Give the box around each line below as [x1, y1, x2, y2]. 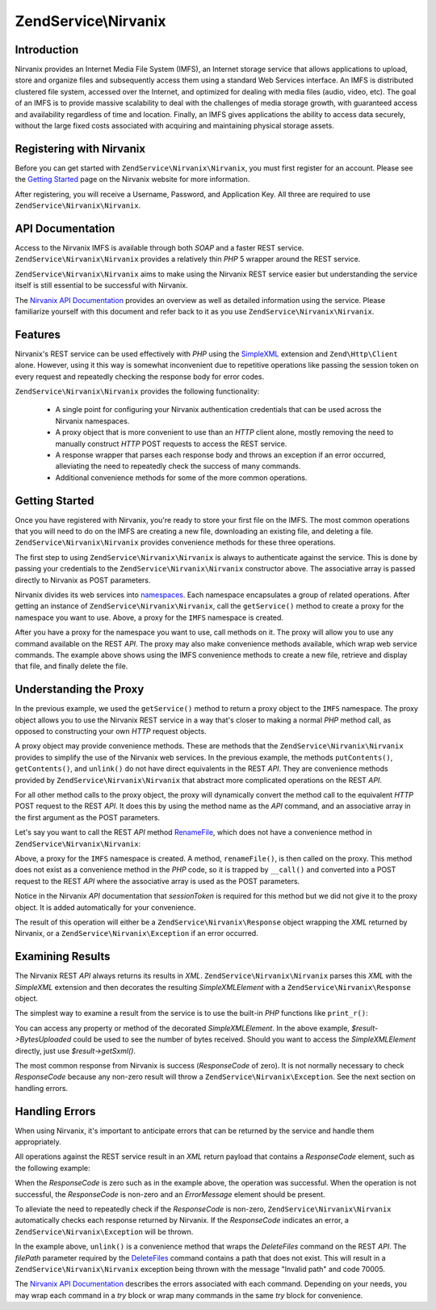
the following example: [15, 1163, 90, 1173]
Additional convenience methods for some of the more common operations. [55, 473, 308, 482]
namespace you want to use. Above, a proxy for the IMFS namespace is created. [15, 613, 284, 622]
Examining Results [15, 950, 111, 963]
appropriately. [15, 1137, 62, 1147]
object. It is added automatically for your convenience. [15, 902, 197, 912]
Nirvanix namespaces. [55, 416, 130, 426]
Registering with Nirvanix [15, 141, 145, 155]
